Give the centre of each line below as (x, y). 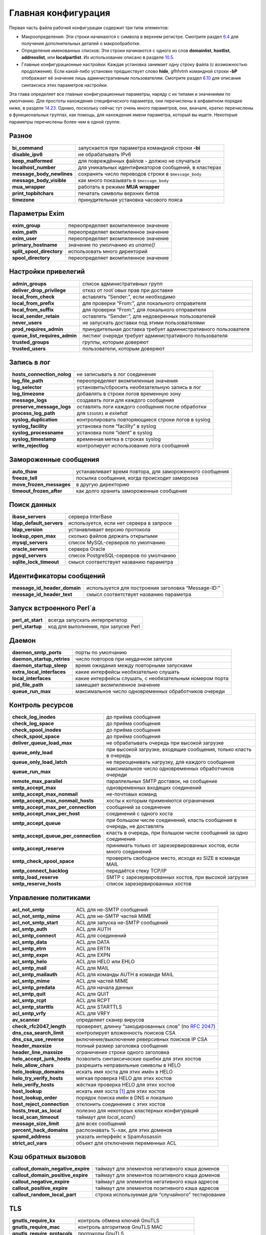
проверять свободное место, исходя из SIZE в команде (173, 858)
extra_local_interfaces (39, 672)
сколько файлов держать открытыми (113, 536)
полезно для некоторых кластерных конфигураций (137, 1111)
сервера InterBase (90, 517)
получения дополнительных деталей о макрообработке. (81, 43)
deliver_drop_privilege (39, 290)
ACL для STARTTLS (99, 1007)
